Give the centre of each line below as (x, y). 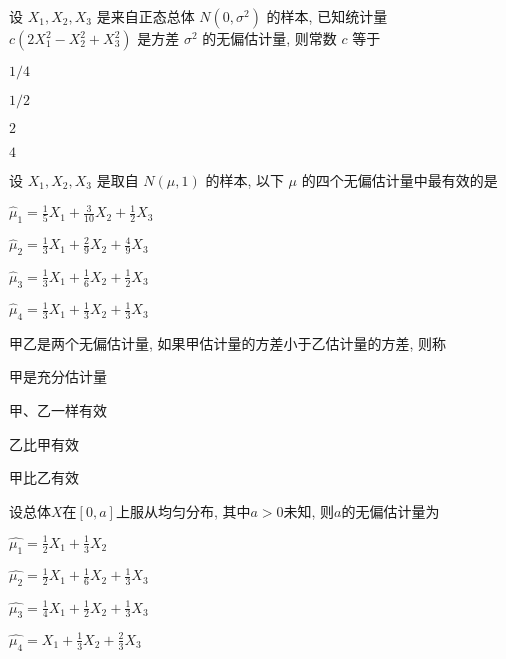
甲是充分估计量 (58, 376)
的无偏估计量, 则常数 (269, 38)
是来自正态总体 (145, 16)
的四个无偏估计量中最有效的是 (399, 180)
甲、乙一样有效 (58, 410)
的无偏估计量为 (390, 510)
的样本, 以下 (244, 180)
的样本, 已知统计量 (327, 16)
